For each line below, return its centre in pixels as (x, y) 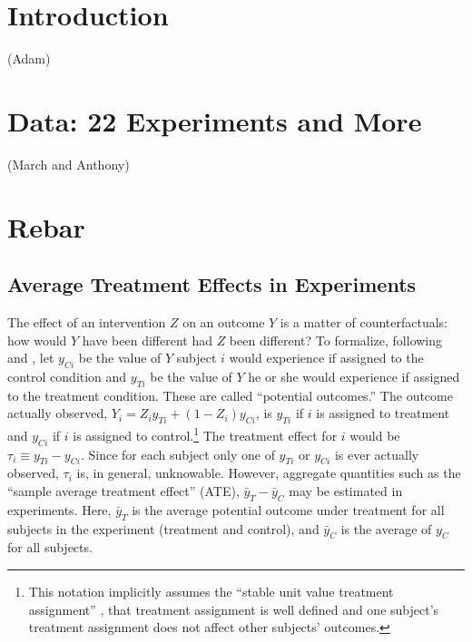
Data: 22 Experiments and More (215, 120)
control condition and (67, 376)
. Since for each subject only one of (177, 454)
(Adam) (29, 58)
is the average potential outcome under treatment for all (288, 509)
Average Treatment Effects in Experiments (212, 284)
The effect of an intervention (87, 322)
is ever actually (377, 454)
